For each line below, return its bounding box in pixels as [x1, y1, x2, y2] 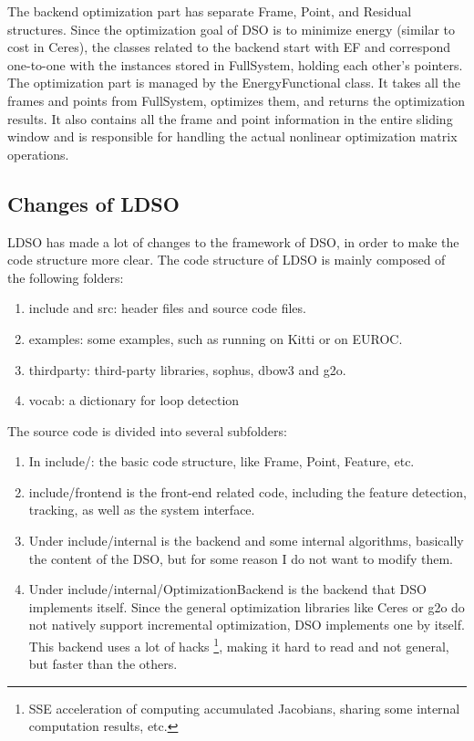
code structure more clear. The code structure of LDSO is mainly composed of [7, 250, 446, 269]
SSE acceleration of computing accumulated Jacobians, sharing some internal [28, 698, 460, 717]
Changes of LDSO [7, 189, 180, 217]
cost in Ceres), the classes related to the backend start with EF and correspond [7, 37, 451, 57]
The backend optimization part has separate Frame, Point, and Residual [7, 2, 412, 20]
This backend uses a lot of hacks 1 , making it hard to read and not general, [28, 634, 449, 655]
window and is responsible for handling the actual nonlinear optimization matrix [7, 127, 458, 146]
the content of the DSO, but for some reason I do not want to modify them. [28, 548, 453, 568]
